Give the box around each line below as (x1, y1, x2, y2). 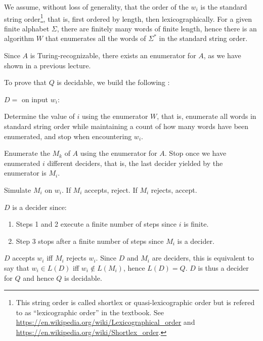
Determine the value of (4, 111, 75, 121)
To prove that (4, 77, 47, 88)
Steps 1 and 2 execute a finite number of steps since (16, 219, 177, 229)
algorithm (4, 33, 34, 44)
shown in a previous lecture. (4, 60, 91, 70)
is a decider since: (12, 201, 67, 212)
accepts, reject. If (84, 184, 138, 195)
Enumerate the (4, 148, 50, 158)
